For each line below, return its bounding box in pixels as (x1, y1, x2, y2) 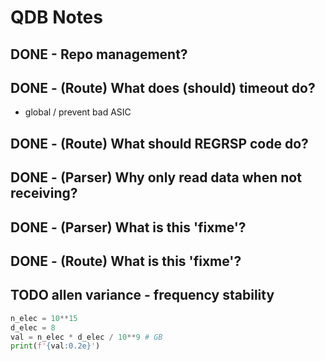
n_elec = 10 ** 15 (10, 313, 78, 323)
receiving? (10, 185, 78, 202)
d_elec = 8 (10, 322, 56, 333)
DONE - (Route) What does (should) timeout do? (10, 79, 316, 96)
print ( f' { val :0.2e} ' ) (10, 341, 101, 351)
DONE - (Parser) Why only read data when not (10, 169, 302, 186)
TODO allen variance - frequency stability (10, 287, 275, 304)
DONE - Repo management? (10, 46, 188, 63)
